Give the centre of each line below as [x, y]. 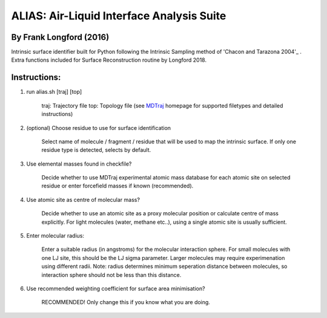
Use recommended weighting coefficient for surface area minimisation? [116, 288]
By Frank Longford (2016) [60, 37]
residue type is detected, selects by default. [96, 150]
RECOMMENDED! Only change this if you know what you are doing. [126, 302]
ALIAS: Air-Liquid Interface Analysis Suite [119, 16]
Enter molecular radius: [55, 236]
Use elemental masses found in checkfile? [79, 164]
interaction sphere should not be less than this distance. [111, 274]
